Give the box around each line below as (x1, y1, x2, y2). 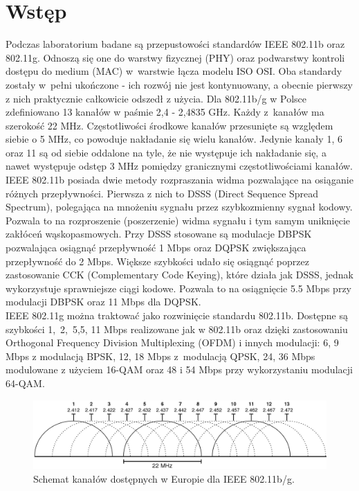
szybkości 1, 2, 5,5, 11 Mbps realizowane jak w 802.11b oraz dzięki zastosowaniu (6, 321, 348, 336)
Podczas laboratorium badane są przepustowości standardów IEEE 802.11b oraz (6, 37, 345, 51)
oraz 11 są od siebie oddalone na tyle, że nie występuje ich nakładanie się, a (6, 145, 326, 159)
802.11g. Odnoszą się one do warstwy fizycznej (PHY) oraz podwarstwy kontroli (6, 50, 345, 64)
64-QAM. (6, 375, 45, 390)
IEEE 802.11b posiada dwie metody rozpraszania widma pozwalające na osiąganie (6, 172, 353, 187)
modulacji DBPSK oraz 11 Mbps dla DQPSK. (6, 294, 201, 309)
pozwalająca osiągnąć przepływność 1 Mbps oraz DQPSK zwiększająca (6, 240, 306, 255)
